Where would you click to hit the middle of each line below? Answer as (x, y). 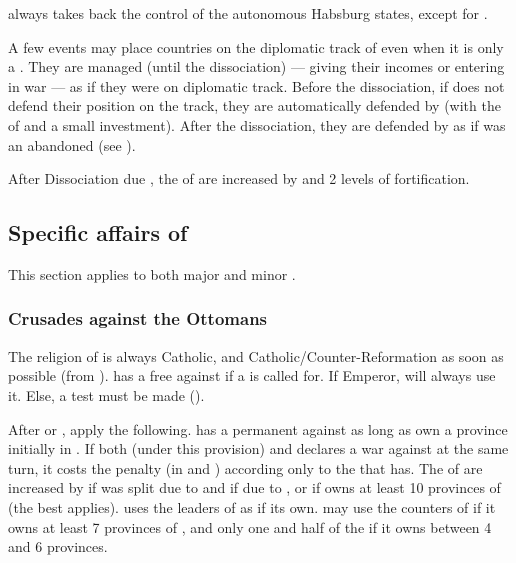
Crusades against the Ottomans (138, 318)
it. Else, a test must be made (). (106, 394)
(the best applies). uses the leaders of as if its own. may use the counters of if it (252, 506)
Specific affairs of (98, 232)
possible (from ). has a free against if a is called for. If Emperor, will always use (252, 375)
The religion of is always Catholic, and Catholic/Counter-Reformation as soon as (256, 355)
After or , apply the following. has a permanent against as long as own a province (258, 428)
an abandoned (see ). (72, 144)
